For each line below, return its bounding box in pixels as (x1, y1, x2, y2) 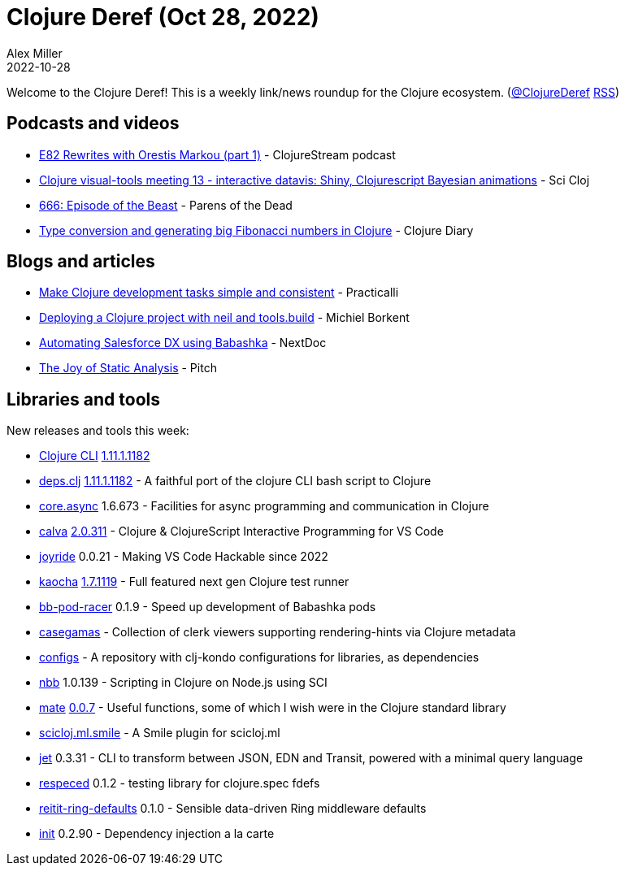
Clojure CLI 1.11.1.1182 (39, 449, 150, 463)
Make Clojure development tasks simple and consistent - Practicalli (39, 285, 399, 300)
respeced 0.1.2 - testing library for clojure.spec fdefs (39, 776, 320, 791)
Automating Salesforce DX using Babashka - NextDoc (39, 336, 327, 350)
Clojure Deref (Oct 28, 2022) (7, 3, 319, 31)
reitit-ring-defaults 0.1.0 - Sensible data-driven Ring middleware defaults (39, 801, 427, 816)
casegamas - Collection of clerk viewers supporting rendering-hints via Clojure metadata (39, 625, 516, 640)
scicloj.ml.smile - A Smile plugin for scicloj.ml (39, 726, 280, 740)
